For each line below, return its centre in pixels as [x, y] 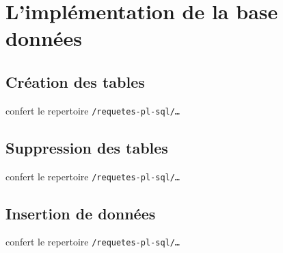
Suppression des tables [87, 147]
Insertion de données [81, 213]
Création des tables [75, 81]
